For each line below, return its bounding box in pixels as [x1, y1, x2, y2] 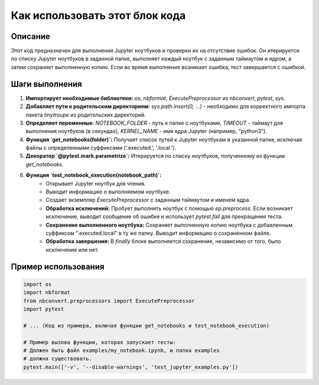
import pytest [23, 305, 64, 312]
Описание [11, 31, 50, 41]
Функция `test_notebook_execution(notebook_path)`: [25, 172, 162, 179]
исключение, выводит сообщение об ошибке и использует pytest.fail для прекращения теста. [45, 213, 283, 220]
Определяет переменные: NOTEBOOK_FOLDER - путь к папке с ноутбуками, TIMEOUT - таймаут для [25, 119, 284, 127]
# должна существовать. [23, 355, 93, 362]
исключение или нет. [45, 246, 99, 253]
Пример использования [11, 261, 105, 271]
